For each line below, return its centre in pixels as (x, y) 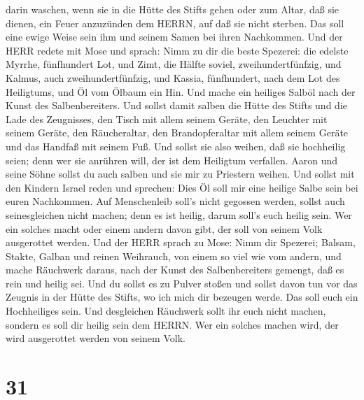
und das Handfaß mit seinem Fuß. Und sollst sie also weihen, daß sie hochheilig (176, 146)
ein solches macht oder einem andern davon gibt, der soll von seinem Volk (164, 228)
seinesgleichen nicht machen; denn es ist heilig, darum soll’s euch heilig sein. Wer (179, 214)
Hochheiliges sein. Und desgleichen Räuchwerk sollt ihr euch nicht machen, (166, 311)
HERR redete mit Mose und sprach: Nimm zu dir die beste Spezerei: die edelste (177, 50)
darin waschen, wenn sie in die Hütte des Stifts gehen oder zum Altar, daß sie (173, 9)
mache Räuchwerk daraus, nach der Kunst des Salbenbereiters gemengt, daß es (175, 270)
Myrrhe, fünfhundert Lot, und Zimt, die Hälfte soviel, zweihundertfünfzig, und (174, 64)
